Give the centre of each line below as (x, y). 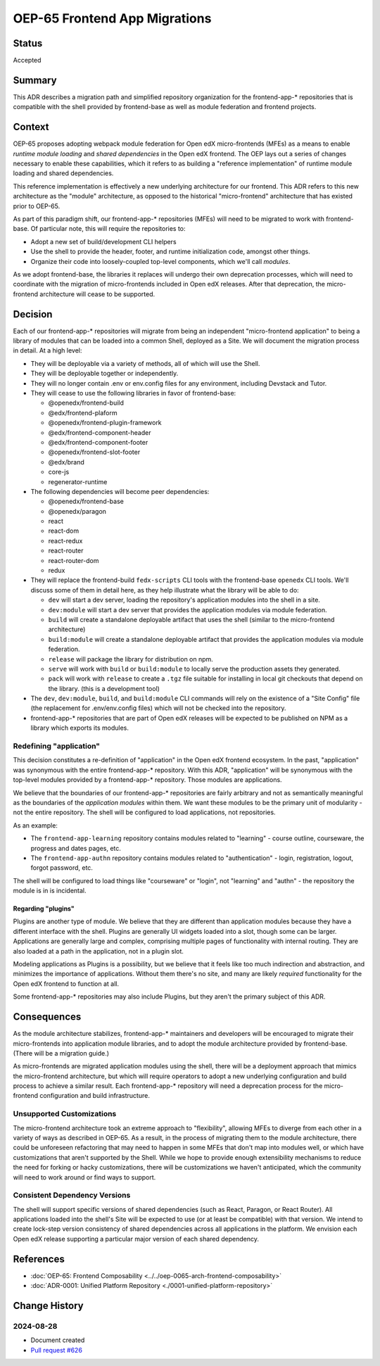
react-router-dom (74, 560)
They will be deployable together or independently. (104, 374)
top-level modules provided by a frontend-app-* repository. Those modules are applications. (147, 780)
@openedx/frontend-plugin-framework (105, 423)
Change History (48, 1305)
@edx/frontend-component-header (100, 432)
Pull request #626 (56, 1350)
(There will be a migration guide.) (61, 1053)
